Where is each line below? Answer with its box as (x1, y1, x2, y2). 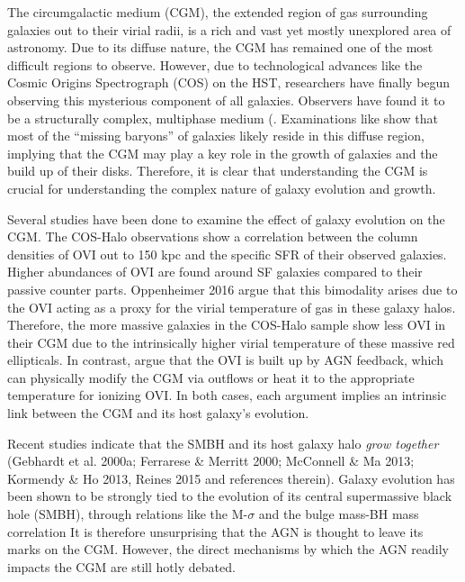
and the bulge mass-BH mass (258, 505, 419, 523)
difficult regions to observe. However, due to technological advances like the (7, 55, 423, 74)
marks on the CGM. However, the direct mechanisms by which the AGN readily (7, 540, 449, 559)
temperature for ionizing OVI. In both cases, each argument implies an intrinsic (7, 386, 447, 405)
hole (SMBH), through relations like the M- (7, 505, 248, 523)
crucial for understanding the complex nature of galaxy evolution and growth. (7, 178, 436, 197)
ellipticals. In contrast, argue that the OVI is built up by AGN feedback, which (7, 350, 443, 369)
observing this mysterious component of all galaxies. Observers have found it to (7, 90, 445, 109)
